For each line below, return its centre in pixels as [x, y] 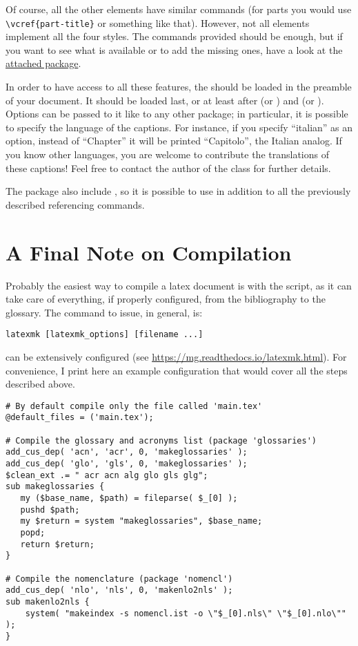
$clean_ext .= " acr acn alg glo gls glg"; [107, 475]
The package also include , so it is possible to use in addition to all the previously [178, 191]
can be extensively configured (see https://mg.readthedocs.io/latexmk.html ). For [176, 356]
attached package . [43, 63]
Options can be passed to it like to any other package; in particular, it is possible [177, 114]
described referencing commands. [75, 204]
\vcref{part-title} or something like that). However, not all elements [158, 22]
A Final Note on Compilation [149, 252]
